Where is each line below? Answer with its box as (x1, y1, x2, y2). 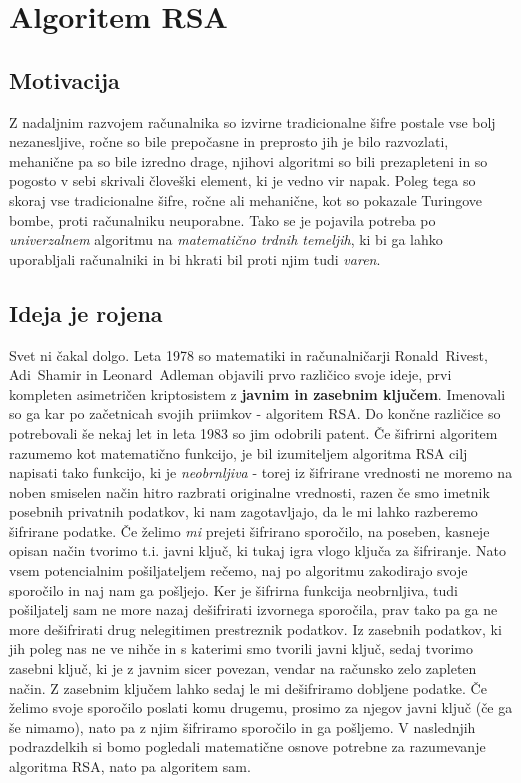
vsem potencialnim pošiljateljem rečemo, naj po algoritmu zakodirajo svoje (9, 560, 468, 581)
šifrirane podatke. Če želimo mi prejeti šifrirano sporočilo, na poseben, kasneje (9, 520, 490, 541)
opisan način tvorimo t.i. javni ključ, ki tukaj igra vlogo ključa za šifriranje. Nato (9, 540, 506, 561)
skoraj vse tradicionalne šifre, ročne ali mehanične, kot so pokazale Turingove (9, 189, 483, 210)
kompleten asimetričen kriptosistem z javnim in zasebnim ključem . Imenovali (9, 383, 506, 404)
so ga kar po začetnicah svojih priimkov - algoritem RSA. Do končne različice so (9, 403, 501, 424)
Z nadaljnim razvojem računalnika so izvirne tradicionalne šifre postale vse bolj (9, 111, 496, 132)
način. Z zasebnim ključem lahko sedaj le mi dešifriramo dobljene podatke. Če (9, 677, 487, 698)
